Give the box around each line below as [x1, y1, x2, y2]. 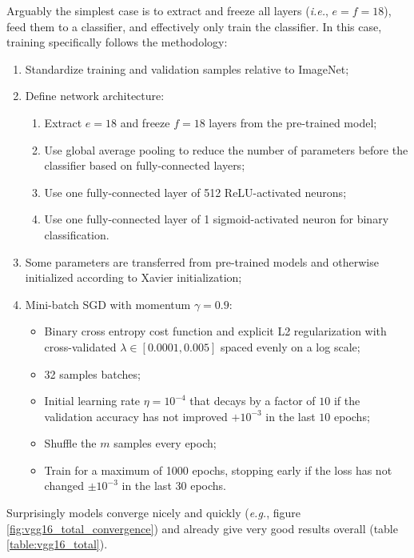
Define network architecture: [25, 87, 165, 104]
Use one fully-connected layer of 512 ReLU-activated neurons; [44, 183, 347, 200]
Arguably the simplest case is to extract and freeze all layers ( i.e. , [6, 2, 328, 18]
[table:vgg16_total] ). [6, 536, 108, 552]
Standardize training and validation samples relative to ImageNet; [25, 60, 349, 77]
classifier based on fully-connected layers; [44, 157, 245, 174]
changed [44, 477, 84, 494]
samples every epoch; [113, 435, 217, 452]
